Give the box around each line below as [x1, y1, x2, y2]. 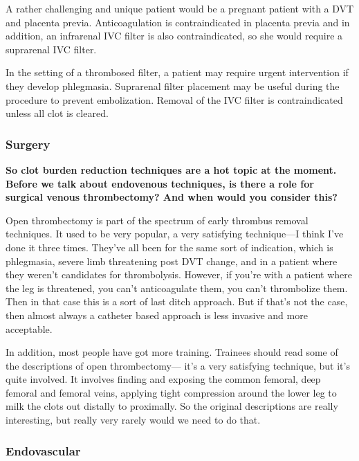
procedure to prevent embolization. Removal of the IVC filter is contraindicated [6, 92, 343, 107]
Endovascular [6, 442, 81, 459]
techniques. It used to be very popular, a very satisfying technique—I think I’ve [6, 226, 344, 241]
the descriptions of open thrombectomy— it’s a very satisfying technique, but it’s [6, 358, 350, 372]
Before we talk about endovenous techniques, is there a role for [6, 176, 314, 190]
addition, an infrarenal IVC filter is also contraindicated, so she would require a [6, 28, 343, 43]
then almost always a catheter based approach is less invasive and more [6, 307, 308, 322]
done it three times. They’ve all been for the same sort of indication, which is [6, 239, 333, 254]
